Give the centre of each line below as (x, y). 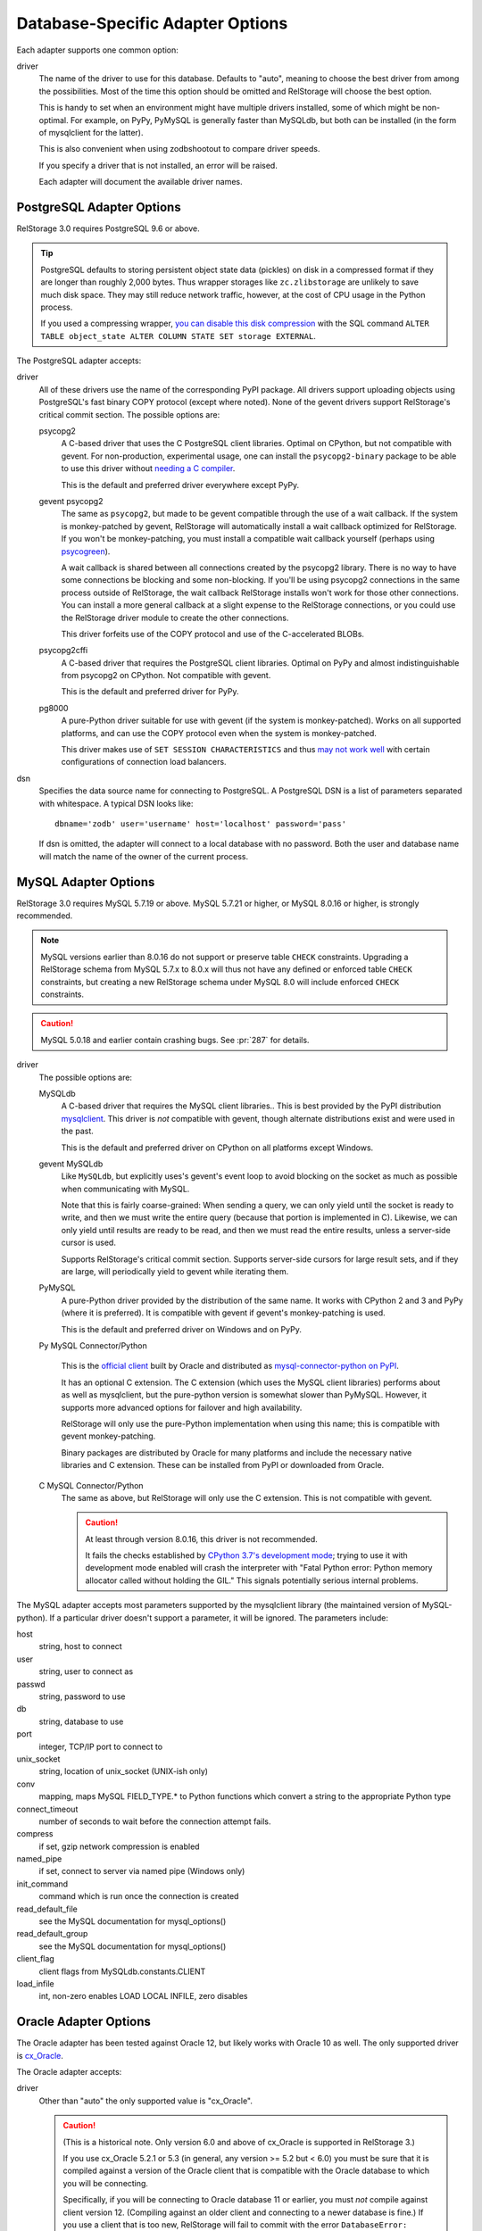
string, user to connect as (86, 1671)
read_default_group (52, 1934)
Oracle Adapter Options (84, 2022)
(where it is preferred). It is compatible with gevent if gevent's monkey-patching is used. (223, 1313)
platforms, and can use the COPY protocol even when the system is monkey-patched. (219, 733)
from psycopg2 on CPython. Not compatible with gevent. (166, 676)
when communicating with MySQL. (125, 1189)
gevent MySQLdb (71, 1164)
